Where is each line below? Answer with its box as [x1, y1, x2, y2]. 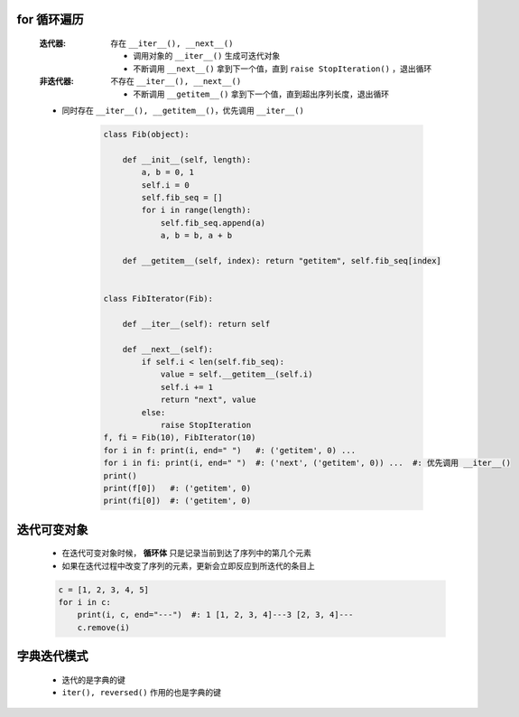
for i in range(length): [141, 205, 252, 216]
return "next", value [160, 395, 256, 405]
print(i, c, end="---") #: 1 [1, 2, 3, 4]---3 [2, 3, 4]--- [77, 610, 354, 620]
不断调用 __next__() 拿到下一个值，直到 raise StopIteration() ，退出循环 [133, 63, 432, 74]
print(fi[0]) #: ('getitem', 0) [103, 496, 252, 506]
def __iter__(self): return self [122, 319, 271, 329]
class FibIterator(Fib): [103, 293, 214, 304]
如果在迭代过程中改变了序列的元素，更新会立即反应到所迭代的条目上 [61, 560, 315, 571]
